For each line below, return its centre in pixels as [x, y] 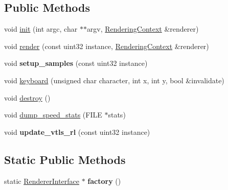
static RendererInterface [42, 181]
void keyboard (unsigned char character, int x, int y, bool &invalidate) [114, 80]
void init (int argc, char [41, 29]
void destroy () [27, 97]
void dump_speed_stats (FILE [53, 115]
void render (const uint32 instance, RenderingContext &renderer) [107, 46]
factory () [104, 181]
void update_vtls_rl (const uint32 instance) [77, 132]
